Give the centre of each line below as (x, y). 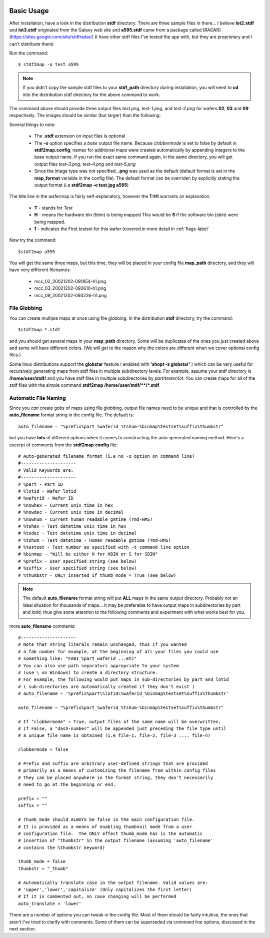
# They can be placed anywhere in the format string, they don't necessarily (116, 777)
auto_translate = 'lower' (50, 903)
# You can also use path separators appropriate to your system (99, 666)
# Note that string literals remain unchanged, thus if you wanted (102, 645)
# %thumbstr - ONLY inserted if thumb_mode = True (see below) (97, 575)
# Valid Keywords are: (46, 470)
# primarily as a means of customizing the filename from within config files (117, 771)
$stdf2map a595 (37, 252)
